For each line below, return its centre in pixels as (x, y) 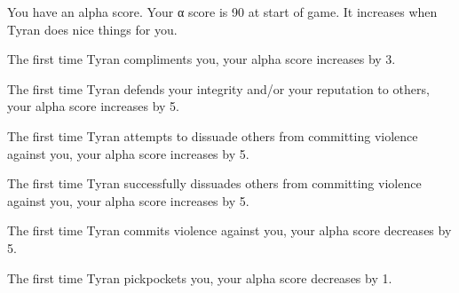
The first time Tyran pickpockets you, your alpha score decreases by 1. (200, 277)
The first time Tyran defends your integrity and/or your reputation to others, (218, 88)
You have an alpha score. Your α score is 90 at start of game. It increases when (222, 12)
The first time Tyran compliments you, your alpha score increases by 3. (202, 59)
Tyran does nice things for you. (92, 29)
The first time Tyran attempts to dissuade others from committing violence (213, 135)
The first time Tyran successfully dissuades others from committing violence (214, 183)
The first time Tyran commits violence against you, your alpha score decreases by (229, 230)
